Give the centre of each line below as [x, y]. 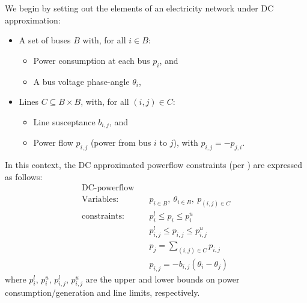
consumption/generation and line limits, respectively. [102, 292]
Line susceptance [64, 121]
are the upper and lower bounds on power [163, 279]
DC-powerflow [108, 188]
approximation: [33, 20]
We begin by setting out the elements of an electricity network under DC [139, 8]
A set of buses [45, 40]
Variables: [100, 200]
